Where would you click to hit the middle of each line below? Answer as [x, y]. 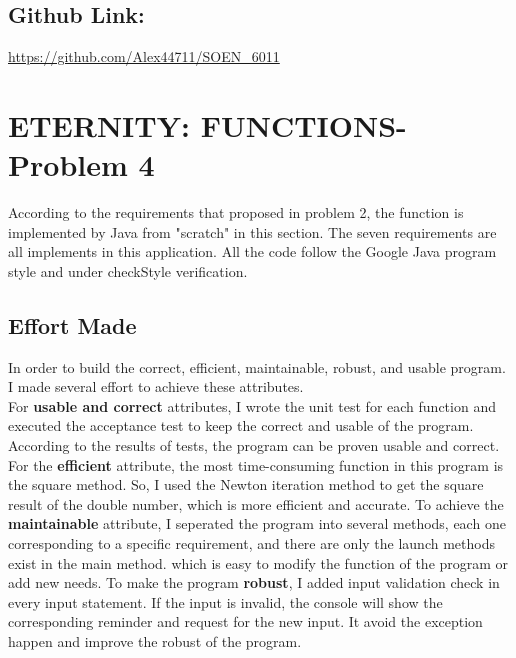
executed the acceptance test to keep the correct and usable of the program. [241, 425]
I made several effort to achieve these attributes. [156, 386]
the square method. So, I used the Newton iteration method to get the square [246, 484]
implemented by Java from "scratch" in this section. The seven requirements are [252, 231]
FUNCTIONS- [303, 124]
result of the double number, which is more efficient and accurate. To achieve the [256, 503]
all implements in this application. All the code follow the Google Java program [252, 251]
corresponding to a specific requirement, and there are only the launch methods [251, 543]
